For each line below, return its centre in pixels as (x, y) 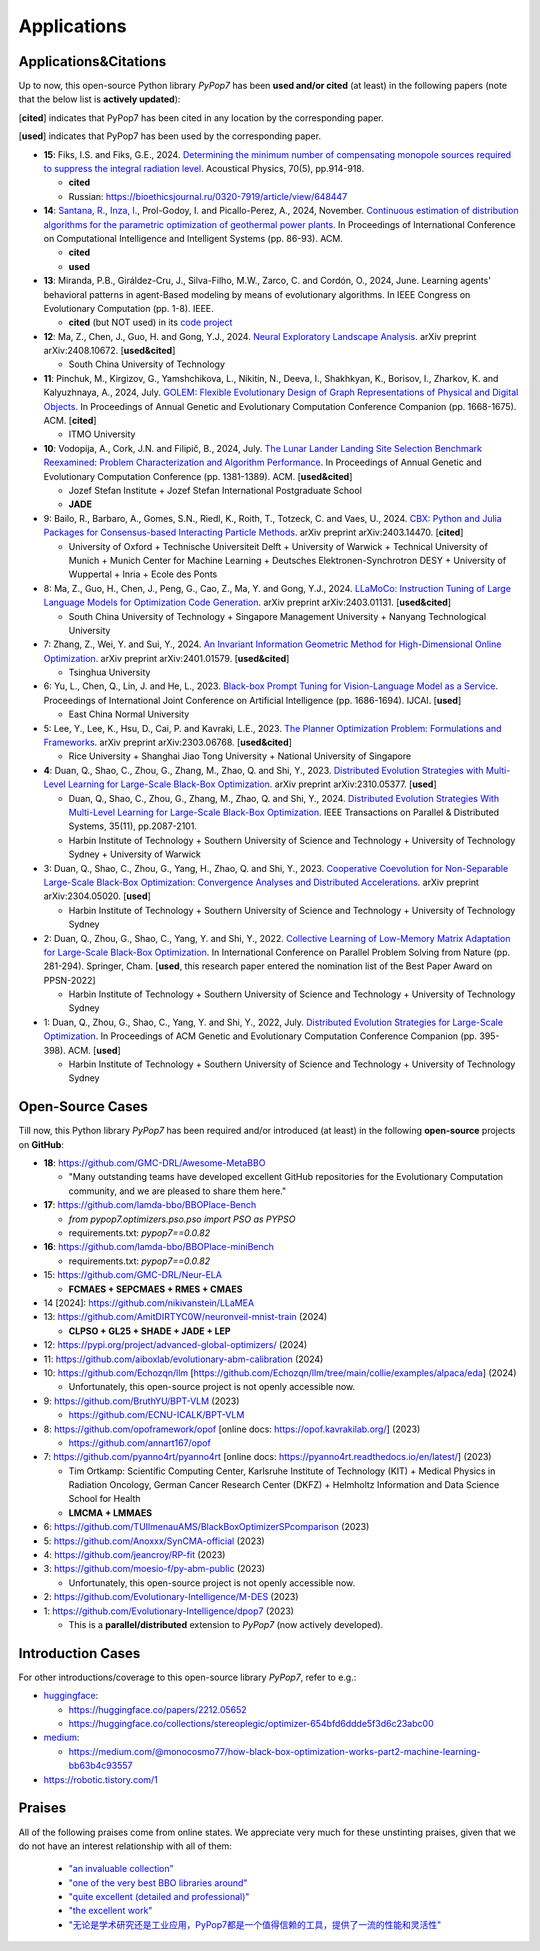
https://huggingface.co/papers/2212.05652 (157, 1709)
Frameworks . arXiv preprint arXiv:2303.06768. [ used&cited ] (167, 742)
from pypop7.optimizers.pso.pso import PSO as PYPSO (182, 1219)
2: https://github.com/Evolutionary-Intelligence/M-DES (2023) (171, 1597)
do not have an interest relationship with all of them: (125, 1846)
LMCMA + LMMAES (110, 1512)
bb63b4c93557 (100, 1766)
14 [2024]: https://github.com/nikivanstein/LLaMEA (149, 1303)
